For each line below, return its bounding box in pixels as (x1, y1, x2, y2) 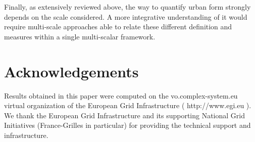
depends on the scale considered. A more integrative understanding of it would (4, 11, 247, 22)
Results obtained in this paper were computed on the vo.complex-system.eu (4, 90, 238, 101)
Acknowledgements (4, 61, 139, 81)
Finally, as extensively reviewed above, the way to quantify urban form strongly (4, 2, 251, 12)
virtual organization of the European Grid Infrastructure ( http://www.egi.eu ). (4, 100, 251, 111)
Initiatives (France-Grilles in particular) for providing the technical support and (4, 120, 251, 130)
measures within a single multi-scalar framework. (4, 31, 156, 41)
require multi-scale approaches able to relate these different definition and (4, 21, 232, 32)
